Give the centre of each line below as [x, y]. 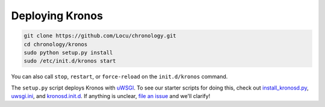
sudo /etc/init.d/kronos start [70, 61]
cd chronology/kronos [56, 44]
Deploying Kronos [57, 16]
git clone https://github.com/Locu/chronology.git [100, 36]
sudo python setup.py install [68, 52]
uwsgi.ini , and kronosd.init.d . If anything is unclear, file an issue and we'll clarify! [111, 96]
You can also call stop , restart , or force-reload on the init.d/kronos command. [119, 77]
